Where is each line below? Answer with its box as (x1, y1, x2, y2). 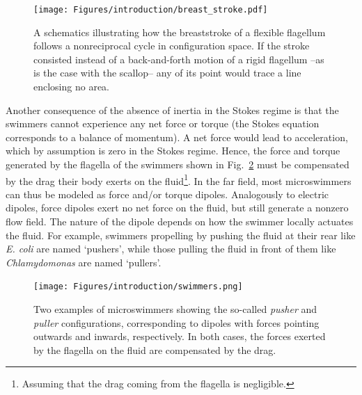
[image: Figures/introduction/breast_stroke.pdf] (33, 5, 268, 15)
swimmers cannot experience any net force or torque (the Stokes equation (6, 116, 320, 131)
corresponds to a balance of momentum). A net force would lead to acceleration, (6, 129, 348, 144)
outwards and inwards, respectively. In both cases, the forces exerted (33, 329, 326, 344)
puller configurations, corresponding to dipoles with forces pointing (33, 315, 320, 330)
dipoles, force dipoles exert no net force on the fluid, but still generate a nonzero (6, 200, 349, 215)
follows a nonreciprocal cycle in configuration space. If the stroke (33, 38, 310, 53)
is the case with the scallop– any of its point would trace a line (33, 65, 301, 80)
